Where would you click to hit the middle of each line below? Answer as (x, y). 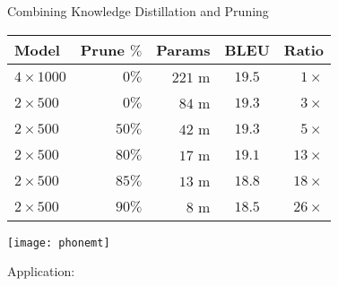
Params (183, 49)
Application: (41, 271)
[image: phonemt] (59, 243)
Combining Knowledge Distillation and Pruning (138, 11)
